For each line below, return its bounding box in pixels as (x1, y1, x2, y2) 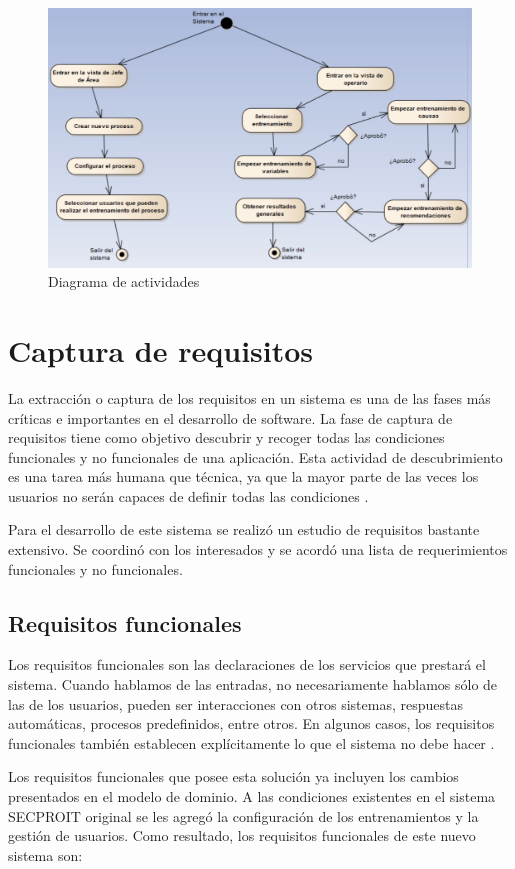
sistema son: (8, 844, 83, 865)
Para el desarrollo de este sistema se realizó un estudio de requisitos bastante (8, 519, 480, 540)
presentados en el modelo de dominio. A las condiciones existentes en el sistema (8, 786, 496, 807)
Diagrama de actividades (48, 271, 200, 292)
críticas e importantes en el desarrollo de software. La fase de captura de (8, 407, 453, 428)
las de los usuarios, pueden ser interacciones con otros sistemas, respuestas (8, 693, 463, 714)
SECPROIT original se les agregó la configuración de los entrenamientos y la (8, 805, 479, 826)
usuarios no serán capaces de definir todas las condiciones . (8, 485, 369, 506)
